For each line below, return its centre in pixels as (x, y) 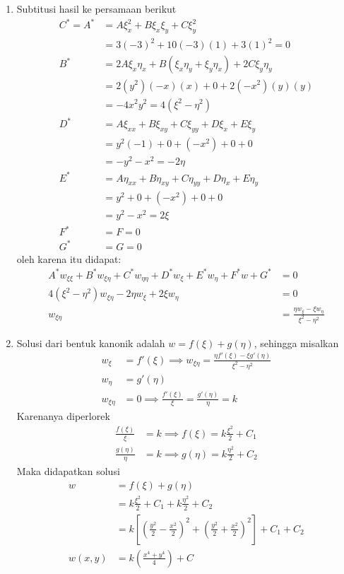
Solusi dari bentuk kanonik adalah (91, 342)
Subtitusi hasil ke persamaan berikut (96, 8)
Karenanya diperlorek (63, 416)
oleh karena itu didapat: (69, 258)
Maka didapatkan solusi (68, 471)
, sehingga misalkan (296, 342)
